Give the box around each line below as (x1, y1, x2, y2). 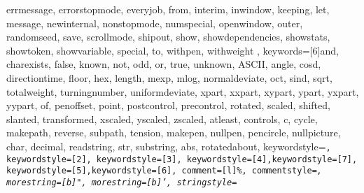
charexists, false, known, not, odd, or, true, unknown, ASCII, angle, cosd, (6, 57, 321, 71)
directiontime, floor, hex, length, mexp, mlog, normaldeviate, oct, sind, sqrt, (6, 70, 332, 85)
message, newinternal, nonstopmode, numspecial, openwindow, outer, (6, 15, 303, 30)
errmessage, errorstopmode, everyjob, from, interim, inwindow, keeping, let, (6, 2, 330, 16)
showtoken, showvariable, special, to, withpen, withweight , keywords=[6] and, (6, 43, 339, 57)
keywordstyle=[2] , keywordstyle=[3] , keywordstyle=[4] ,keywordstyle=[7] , (6, 154, 358, 164)
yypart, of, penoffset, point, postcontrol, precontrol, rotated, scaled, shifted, (6, 98, 330, 113)
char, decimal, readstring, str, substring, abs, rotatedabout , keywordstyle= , (6, 138, 331, 153)
